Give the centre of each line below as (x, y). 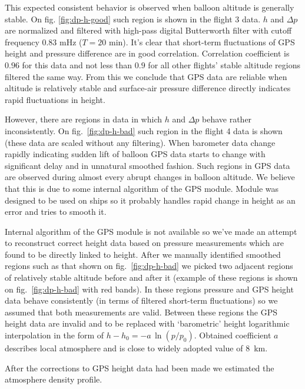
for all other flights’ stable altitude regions (224, 64)
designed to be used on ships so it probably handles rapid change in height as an (150, 200)
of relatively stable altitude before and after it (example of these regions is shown (151, 277)
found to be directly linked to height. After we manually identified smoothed (143, 254)
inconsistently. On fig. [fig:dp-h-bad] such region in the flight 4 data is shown (144, 130)
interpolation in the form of (54, 335)
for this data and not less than (77, 64)
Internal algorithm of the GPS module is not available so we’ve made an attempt (151, 231)
